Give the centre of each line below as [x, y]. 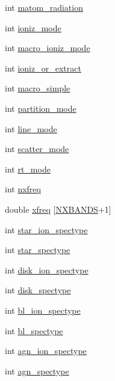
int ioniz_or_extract [43, 68]
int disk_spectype [38, 290]
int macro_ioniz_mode [48, 48]
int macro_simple [38, 88]
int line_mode [31, 128]
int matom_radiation [44, 7]
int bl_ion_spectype [43, 310]
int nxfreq [23, 189]
